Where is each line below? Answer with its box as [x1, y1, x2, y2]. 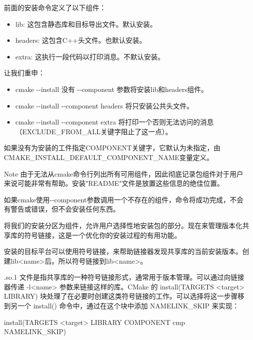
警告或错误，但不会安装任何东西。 [10, 204, 120, 214]
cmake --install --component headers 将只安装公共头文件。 [15, 100, 194, 110]
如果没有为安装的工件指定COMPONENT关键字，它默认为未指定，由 [4, 143, 220, 153]
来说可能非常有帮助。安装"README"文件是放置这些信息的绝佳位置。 [4, 178, 224, 188]
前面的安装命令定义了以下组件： [4, 2, 106, 12]
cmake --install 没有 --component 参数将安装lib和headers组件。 [15, 84, 208, 94]
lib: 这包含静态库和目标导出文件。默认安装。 [15, 18, 157, 29]
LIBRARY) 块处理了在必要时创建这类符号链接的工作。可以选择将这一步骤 [4, 291, 238, 301]
